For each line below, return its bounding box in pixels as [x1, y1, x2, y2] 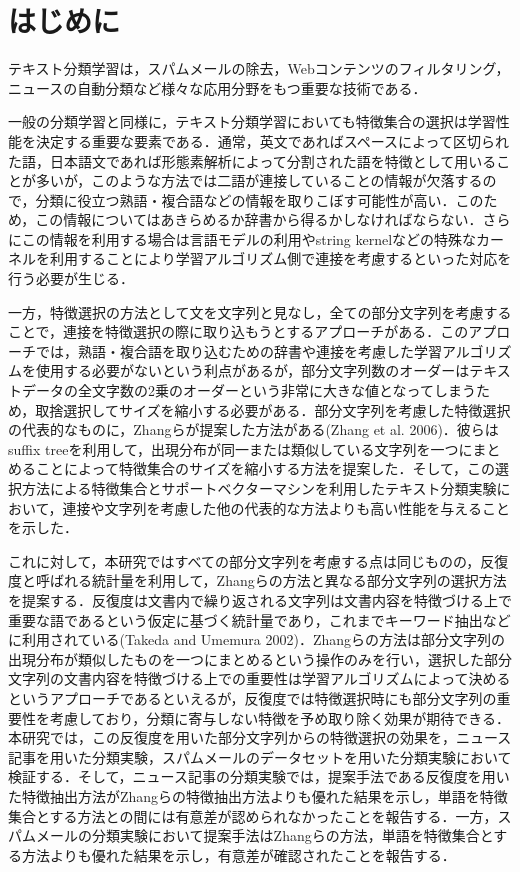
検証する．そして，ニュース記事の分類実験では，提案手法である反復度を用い [8, 766, 510, 787]
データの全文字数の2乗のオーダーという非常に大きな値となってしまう [21, 380, 476, 401]
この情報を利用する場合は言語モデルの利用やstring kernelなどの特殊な [21, 228, 477, 249]
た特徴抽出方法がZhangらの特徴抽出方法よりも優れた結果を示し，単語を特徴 [8, 785, 508, 806]
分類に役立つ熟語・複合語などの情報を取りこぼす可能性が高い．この [35, 189, 484, 210]
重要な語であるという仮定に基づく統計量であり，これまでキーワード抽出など [8, 609, 511, 630]
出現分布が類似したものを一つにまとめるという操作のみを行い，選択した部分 [8, 648, 512, 669]
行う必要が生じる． [8, 268, 134, 289]
